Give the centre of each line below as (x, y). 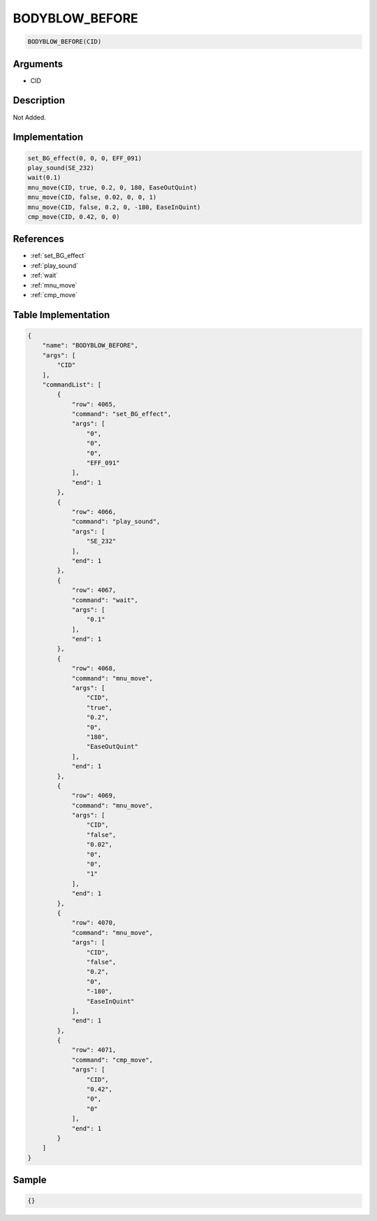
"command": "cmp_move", (112, 1060)
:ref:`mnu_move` (54, 285)
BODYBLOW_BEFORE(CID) (65, 42)
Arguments (38, 64)
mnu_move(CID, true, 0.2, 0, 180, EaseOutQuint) (112, 187)
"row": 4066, (94, 512)
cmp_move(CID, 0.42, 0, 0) (74, 216)
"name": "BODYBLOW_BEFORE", (90, 345)
